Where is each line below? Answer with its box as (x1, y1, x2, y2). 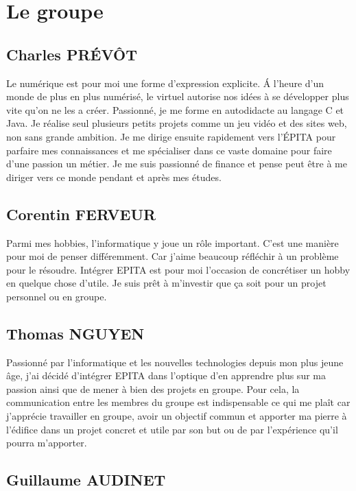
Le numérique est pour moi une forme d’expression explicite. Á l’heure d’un (6, 75, 324, 90)
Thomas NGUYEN (6, 322, 145, 344)
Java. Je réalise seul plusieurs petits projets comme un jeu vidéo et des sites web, (6, 116, 347, 130)
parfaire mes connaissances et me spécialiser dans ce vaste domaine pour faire (6, 143, 332, 157)
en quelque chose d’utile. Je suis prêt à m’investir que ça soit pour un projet (6, 276, 327, 290)
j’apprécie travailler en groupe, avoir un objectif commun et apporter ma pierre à (6, 409, 347, 423)
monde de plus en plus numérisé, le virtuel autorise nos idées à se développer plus (6, 89, 349, 104)
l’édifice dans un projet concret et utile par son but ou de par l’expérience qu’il (6, 422, 338, 436)
